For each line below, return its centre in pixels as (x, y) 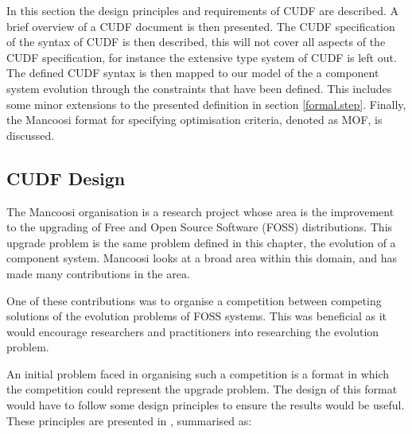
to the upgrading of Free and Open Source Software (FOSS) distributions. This (200, 227)
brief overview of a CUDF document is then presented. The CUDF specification (201, 26)
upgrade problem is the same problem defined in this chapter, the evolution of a (201, 242)
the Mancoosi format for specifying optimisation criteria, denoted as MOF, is (194, 120)
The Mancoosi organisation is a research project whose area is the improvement (200, 211)
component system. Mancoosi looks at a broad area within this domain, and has (202, 258)
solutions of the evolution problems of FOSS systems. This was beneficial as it (197, 316)
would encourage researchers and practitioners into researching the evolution (193, 331)
